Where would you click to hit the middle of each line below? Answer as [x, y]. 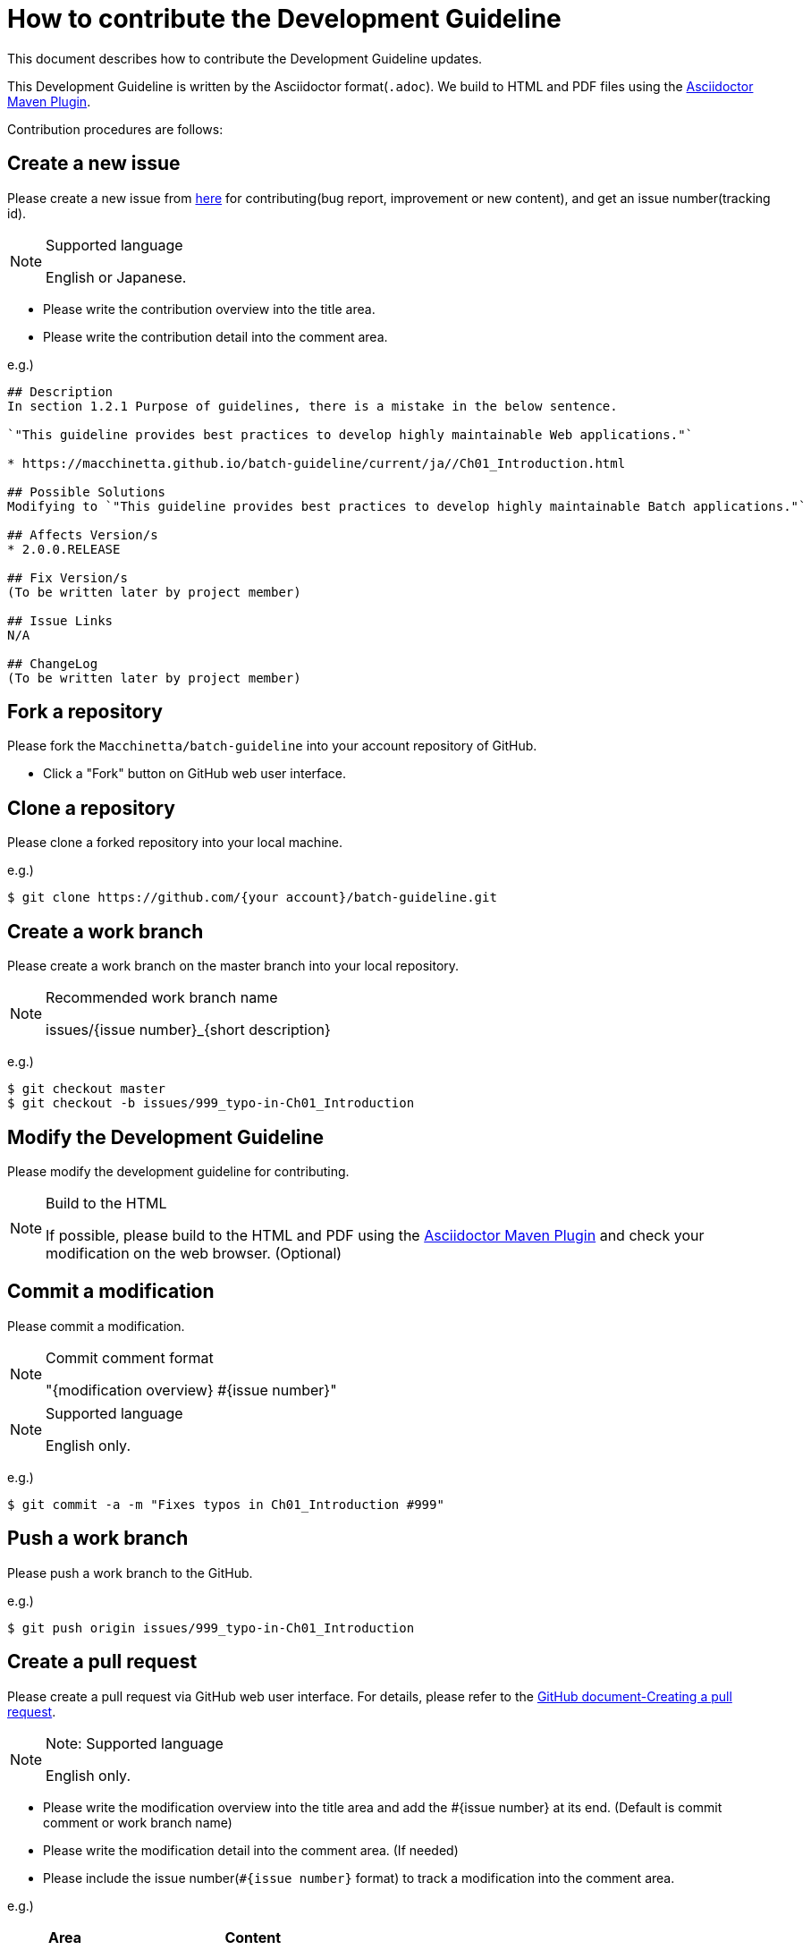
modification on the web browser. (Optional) [194, 1253]
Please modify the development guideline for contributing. [178, 1171]
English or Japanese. [116, 277]
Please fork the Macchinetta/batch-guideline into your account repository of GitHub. [272, 746]
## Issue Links [60, 620]
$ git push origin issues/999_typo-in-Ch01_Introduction [211, 1628]
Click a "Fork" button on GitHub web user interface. [195, 774]
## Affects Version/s [83, 534]
